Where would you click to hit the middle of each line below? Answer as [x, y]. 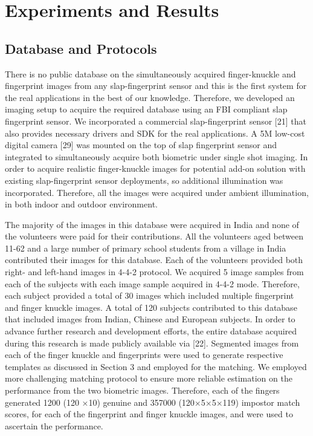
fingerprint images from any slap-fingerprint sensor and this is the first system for [156, 86]
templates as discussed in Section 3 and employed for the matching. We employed [156, 366]
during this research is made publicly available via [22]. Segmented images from [152, 343]
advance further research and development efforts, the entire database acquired [151, 331]
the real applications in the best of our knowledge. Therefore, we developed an [150, 97]
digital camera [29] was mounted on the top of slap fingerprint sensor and [141, 145]
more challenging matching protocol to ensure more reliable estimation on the [149, 378]
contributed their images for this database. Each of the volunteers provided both [154, 260]
